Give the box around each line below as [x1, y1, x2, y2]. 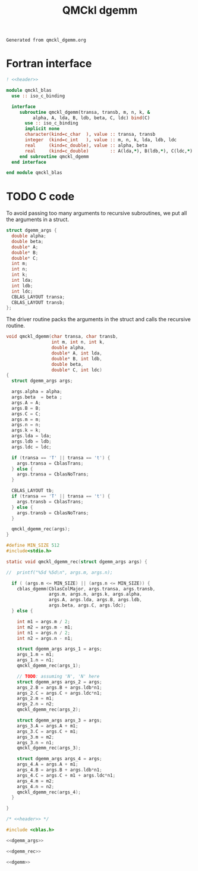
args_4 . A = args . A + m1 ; [17, 761, 78, 767]
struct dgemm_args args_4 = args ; [17, 756, 102, 762]
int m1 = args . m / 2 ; [17, 618, 70, 624]
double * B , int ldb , [51, 356, 102, 362]
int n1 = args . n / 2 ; [17, 630, 70, 636]
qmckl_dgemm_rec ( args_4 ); [17, 789, 81, 795]
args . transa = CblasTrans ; [17, 460, 84, 466]
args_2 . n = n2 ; [17, 701, 55, 707]
